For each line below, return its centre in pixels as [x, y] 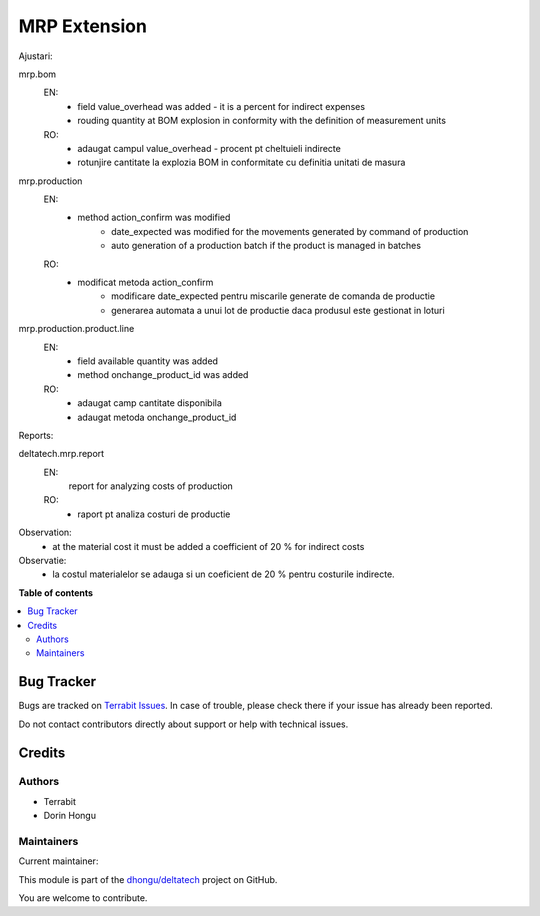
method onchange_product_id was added [163, 375]
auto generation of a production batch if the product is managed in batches [266, 246]
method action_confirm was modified [154, 217]
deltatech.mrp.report [61, 454]
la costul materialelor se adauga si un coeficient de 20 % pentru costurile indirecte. [223, 574]
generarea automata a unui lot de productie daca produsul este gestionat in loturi [278, 310]
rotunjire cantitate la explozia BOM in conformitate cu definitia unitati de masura [241, 162]
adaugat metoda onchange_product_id [157, 417]
